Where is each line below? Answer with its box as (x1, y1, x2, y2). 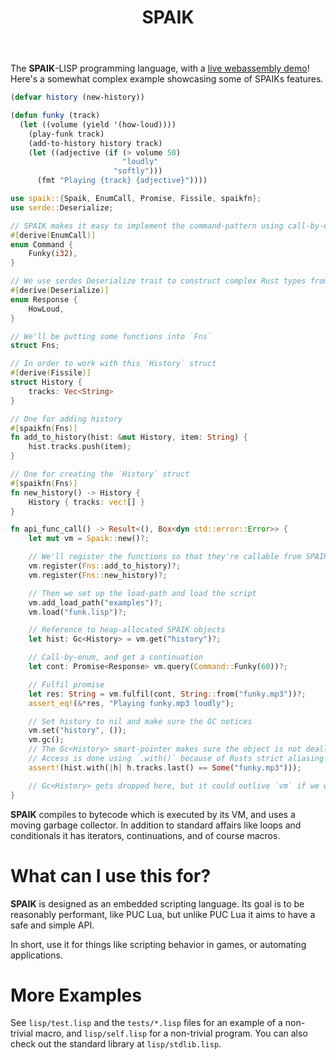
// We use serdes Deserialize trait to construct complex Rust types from (10, 276, 329, 286)
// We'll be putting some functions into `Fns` (10, 331, 213, 341)
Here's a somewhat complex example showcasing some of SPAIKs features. (10, 73, 324, 85)
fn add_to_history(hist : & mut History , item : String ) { (10, 432, 248, 443)
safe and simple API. (10, 919, 95, 931)
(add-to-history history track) (28, 138, 163, 148)
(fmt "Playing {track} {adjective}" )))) (36, 176, 208, 186)
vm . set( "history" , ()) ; (28, 726, 128, 736)
